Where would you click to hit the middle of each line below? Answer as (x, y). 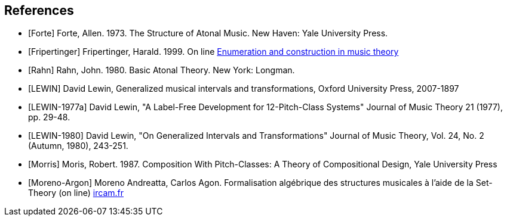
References (39, 10)
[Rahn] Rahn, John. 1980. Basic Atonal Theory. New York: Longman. (162, 70)
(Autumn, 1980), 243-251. (78, 146)
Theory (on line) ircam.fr (76, 193)
